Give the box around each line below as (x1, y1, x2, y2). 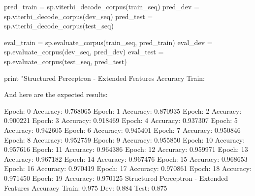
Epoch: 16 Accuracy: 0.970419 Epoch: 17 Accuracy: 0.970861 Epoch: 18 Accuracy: (4, 163, 252, 173)
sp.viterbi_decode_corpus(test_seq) (4, 21, 114, 31)
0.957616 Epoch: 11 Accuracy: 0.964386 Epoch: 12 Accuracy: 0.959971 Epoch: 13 (4, 144, 248, 154)
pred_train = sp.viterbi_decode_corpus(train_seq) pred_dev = (4, 1, 199, 11)
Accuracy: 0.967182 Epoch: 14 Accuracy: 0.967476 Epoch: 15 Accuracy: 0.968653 (4, 153, 248, 164)
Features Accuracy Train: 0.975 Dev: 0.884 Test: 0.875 (4, 182, 167, 193)
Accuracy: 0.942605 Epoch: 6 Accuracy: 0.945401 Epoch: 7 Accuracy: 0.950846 (4, 124, 241, 135)
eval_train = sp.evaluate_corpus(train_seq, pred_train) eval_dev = (4, 37, 213, 47)
